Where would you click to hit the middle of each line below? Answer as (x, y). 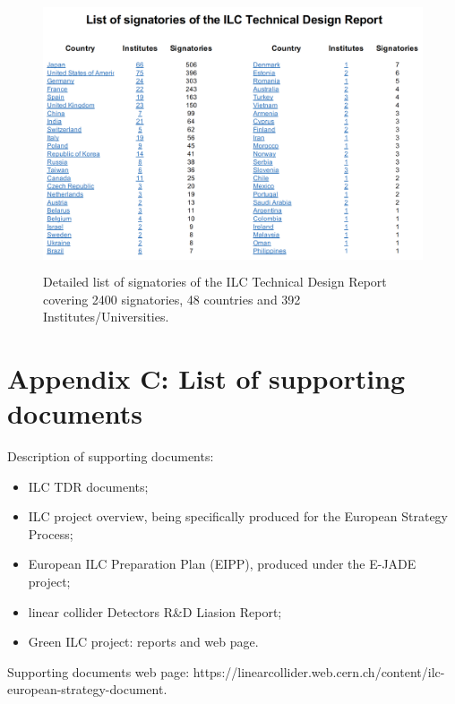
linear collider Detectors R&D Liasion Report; (155, 611)
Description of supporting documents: (111, 456)
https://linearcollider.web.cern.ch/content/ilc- (319, 671)
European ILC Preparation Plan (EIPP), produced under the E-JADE (222, 564)
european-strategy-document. (87, 689)
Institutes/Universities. (106, 317)
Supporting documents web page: (99, 671)
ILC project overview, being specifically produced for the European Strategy (238, 516)
